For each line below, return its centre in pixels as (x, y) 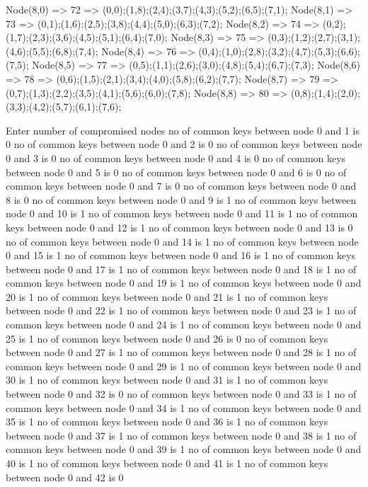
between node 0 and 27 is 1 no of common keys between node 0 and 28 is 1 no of (181, 352)
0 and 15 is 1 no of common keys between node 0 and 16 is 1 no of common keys (181, 255)
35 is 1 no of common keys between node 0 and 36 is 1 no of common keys (167, 422)
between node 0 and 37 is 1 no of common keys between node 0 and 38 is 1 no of (181, 435)
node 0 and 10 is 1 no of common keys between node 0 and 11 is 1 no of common (182, 213)
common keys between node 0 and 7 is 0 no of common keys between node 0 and (181, 186)
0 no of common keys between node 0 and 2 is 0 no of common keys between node (184, 144)
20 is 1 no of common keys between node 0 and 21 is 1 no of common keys (167, 296)
